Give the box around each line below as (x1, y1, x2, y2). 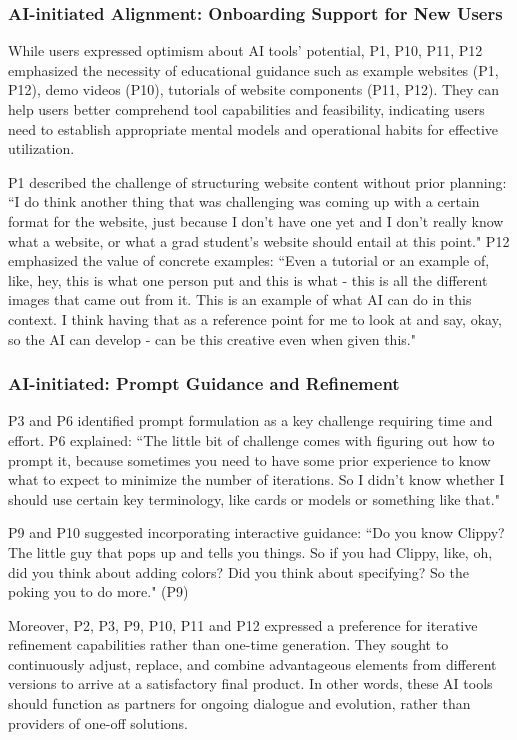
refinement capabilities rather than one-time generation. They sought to (8, 634, 449, 655)
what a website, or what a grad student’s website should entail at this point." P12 (8, 230, 510, 251)
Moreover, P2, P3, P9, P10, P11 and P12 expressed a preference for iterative (8, 614, 478, 635)
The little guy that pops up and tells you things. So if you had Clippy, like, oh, (8, 541, 493, 562)
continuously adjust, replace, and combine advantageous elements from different (8, 653, 497, 674)
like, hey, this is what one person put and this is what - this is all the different (8, 269, 488, 290)
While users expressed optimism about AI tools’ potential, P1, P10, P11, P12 (8, 40, 483, 61)
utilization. (8, 138, 75, 159)
